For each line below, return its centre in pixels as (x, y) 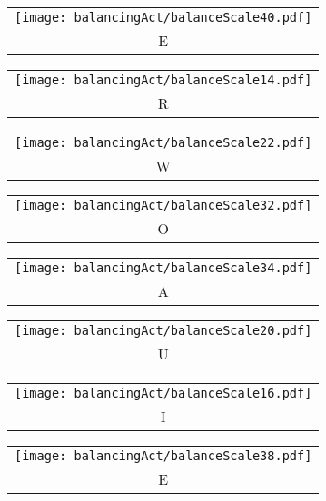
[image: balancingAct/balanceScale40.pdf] (163, 17)
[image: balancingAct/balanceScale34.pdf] (163, 268)
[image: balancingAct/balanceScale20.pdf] (163, 330)
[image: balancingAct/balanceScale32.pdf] (163, 205)
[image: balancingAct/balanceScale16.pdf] (163, 393)
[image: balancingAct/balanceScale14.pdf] (163, 80)
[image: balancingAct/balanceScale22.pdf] (163, 142)
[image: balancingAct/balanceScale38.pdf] (163, 456)
